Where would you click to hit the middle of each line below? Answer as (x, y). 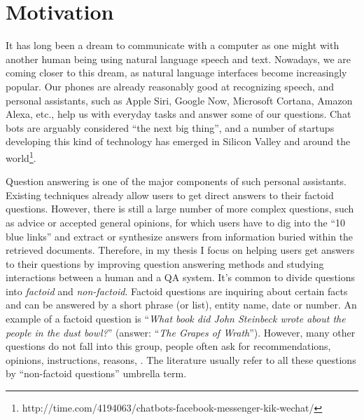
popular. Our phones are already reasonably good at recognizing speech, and (170, 86)
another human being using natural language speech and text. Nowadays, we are (178, 59)
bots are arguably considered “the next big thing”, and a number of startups (170, 127)
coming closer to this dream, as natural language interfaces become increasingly (176, 73)
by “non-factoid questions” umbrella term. (96, 373)
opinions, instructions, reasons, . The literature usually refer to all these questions (181, 359)
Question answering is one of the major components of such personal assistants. (176, 181)
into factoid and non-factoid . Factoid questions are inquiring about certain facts (177, 291)
